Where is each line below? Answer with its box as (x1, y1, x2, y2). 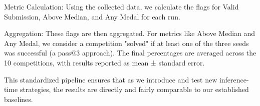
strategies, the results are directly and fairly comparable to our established (20, 84, 249, 94)
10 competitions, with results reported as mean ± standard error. (4, 57, 205, 67)
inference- (219, 74, 249, 84)
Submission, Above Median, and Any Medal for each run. (4, 11, 180, 21)
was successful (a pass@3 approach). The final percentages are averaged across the (4, 47, 256, 58)
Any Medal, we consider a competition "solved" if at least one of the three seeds (4, 37, 249, 48)
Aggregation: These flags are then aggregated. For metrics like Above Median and (4, 28, 255, 38)
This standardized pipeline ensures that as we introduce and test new (4, 74, 217, 84)
